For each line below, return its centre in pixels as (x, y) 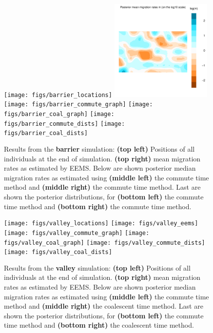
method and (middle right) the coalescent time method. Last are (104, 306)
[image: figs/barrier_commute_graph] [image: (78, 105)
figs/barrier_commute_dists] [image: (65, 124)
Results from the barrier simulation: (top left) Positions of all (99, 149)
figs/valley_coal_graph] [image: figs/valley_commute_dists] (105, 243)
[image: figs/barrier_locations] (58, 95)
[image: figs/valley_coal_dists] (58, 252)
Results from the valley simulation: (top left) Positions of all (97, 267)
